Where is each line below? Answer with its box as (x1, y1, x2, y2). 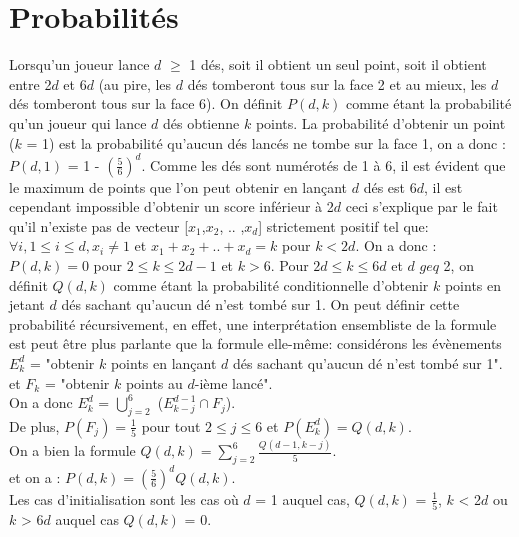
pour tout (141, 415, 201, 436)
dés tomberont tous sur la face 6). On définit (9, 93, 283, 114)
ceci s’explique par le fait (345, 196, 498, 217)
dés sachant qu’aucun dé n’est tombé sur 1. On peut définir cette (61, 294, 460, 315)
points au (125, 372, 183, 393)
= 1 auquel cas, (255, 488, 350, 509)
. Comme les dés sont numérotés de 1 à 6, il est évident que (141, 154, 506, 175)
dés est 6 (363, 176, 417, 197)
